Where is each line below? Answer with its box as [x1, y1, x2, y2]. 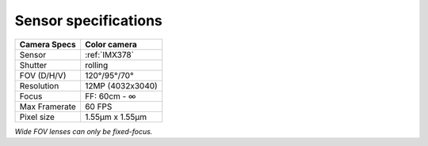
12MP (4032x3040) [84, 80, 158, 91]
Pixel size [19, 111, 55, 122]
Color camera [84, 39, 138, 50]
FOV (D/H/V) [19, 69, 67, 80]
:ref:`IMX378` [84, 49, 135, 60]
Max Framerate [19, 101, 77, 112]
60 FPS [84, 101, 113, 112]
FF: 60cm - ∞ [84, 91, 136, 102]
